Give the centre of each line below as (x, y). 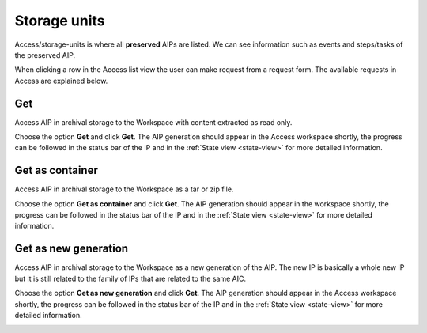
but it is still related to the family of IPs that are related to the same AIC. (130, 278)
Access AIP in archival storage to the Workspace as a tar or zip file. (124, 189)
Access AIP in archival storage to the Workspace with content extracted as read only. (153, 122)
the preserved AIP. (45, 55)
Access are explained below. (61, 81)
